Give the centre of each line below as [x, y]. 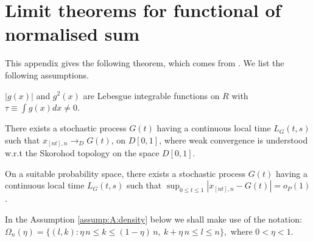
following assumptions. [47, 74]
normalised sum [72, 34]
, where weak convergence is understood [234, 140]
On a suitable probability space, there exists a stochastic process [125, 173]
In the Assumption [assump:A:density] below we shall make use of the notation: [153, 219]
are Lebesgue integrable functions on [151, 95]
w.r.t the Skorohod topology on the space [82, 153]
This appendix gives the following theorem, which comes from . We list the [145, 63]
